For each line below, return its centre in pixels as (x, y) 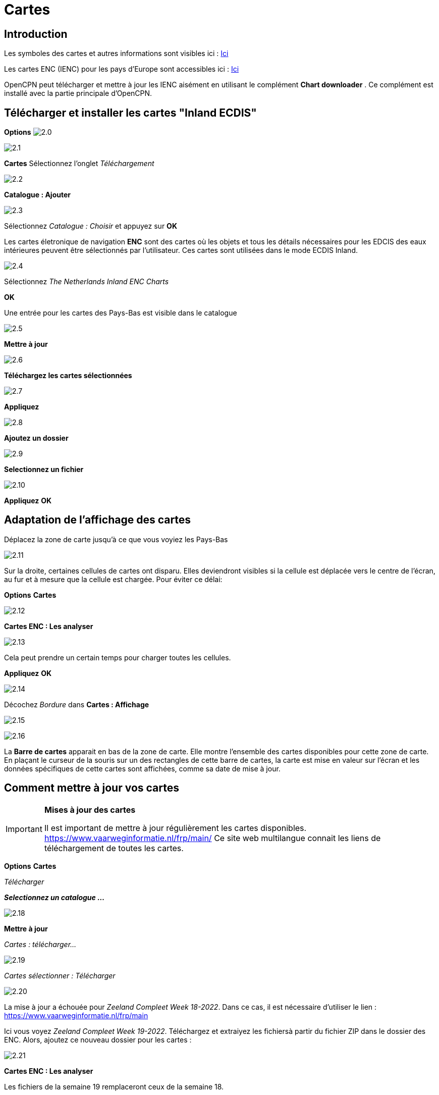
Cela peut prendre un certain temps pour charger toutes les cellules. (118, 657)
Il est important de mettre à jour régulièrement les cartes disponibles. (175, 828)
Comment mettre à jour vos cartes (92, 788)
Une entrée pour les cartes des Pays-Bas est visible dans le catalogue (121, 313)
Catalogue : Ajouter (37, 195)
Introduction (36, 34)
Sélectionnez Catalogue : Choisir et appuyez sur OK (91, 226)
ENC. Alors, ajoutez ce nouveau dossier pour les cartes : (98, 1039)
